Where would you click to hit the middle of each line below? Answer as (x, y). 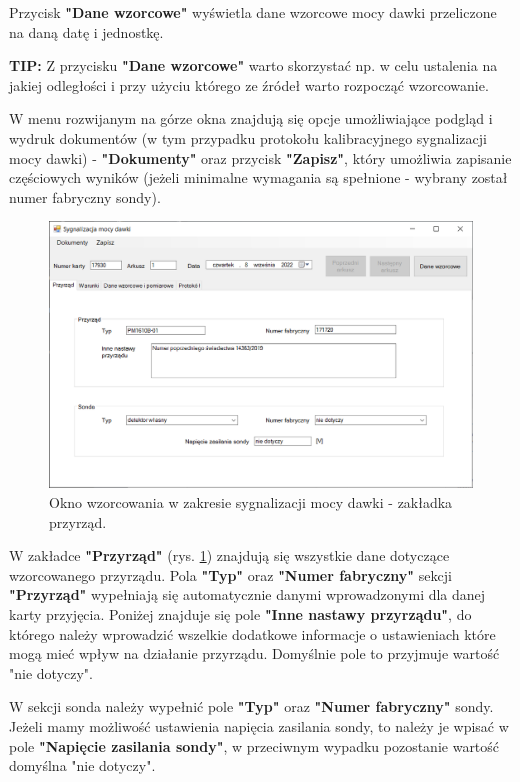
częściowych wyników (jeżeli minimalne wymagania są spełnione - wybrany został (258, 177)
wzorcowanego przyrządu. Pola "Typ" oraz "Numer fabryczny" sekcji (230, 574)
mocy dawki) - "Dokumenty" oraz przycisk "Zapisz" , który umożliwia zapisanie (260, 157)
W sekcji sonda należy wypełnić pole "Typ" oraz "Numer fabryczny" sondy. (251, 706)
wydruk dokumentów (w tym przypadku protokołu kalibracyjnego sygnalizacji (248, 137)
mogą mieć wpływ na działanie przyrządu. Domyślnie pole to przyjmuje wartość (254, 653)
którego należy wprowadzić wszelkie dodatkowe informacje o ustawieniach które (252, 633)
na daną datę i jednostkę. (86, 31)
